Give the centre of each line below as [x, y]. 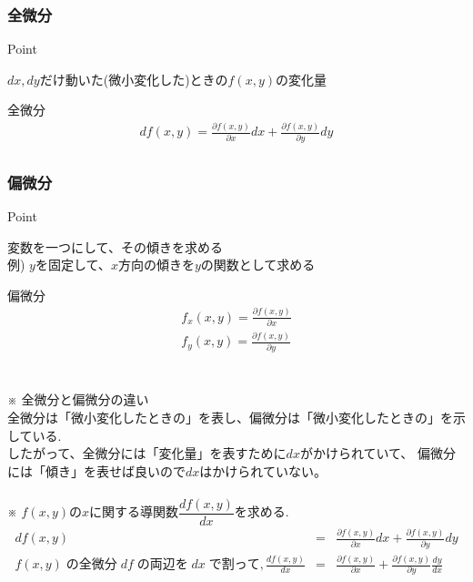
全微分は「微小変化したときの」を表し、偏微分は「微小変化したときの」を [230, 417]
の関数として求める [258, 265]
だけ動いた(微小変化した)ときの [134, 79]
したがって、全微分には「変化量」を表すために [147, 453]
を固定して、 [73, 265]
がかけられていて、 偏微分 [378, 453]
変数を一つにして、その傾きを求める [115, 246]
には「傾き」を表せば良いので [96, 470]
